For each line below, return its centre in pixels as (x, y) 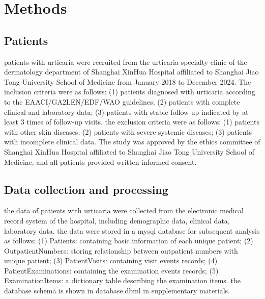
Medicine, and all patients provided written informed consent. (100, 161)
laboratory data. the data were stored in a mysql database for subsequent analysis (132, 230)
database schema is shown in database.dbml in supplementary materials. (117, 291)
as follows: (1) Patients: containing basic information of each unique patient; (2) (129, 241)
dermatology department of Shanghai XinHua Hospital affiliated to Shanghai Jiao (131, 72)
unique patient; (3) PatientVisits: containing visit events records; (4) (111, 260)
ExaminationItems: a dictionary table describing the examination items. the (122, 280)
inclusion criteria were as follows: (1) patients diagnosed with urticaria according (130, 92)
